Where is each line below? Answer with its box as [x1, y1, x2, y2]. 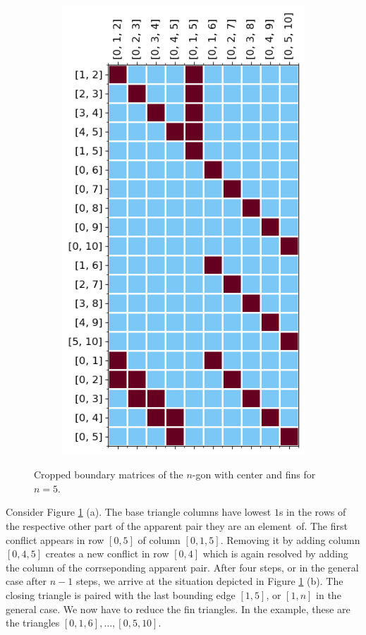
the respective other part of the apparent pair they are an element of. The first [6, 518, 348, 533]
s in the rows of [279, 504, 346, 519]
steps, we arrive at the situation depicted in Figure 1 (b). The [75, 574, 343, 588]
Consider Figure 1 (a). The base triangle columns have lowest [6, 504, 272, 519]
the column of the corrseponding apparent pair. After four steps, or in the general [6, 560, 359, 574]
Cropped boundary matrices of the [34, 467, 183, 482]
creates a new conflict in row [45, 546, 169, 561]
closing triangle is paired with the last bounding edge [6, 587, 236, 602]
